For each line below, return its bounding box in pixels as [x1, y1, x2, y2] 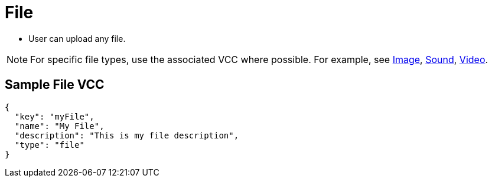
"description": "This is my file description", [14, 130, 239, 140]
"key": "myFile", [14, 111, 95, 121]
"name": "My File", [14, 121, 105, 131]
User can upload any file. [28, 33, 126, 44]
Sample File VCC [5, 77, 105, 92]
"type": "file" [14, 140, 84, 150]
